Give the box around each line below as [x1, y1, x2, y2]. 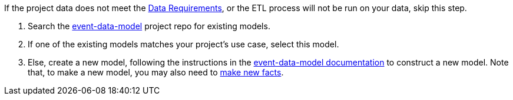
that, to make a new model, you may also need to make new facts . [28, 67, 284, 77]
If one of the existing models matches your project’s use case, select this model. [28, 39, 339, 49]
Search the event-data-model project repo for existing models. [28, 21, 270, 31]
